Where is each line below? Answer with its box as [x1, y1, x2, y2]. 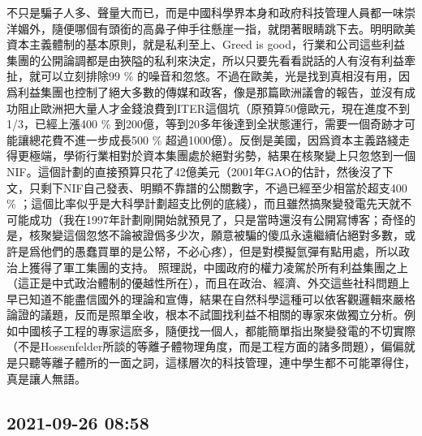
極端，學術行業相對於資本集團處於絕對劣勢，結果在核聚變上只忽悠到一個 [28, 147, 416, 164]
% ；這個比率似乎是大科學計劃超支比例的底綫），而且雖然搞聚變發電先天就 [6, 195, 401, 212]
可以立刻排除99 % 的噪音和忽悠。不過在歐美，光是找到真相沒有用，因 [40, 67, 410, 84]
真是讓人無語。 [6, 369, 86, 386]
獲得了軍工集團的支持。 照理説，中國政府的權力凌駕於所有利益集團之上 [28, 258, 408, 275]
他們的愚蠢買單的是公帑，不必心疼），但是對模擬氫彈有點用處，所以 [40, 242, 398, 259]
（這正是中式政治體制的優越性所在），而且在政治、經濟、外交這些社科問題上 [6, 274, 410, 291]
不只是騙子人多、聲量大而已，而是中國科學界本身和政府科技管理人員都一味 [6, 4, 404, 20]
